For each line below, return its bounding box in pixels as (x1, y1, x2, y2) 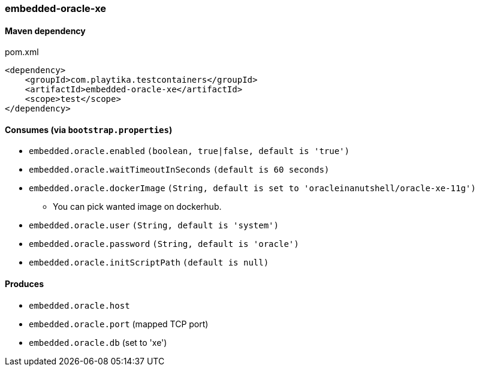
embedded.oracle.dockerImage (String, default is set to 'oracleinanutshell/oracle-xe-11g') (29, 183, 476, 194)
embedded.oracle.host (29, 300, 130, 310)
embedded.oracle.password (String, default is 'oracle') (29, 239, 299, 249)
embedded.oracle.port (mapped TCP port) (29, 318, 209, 329)
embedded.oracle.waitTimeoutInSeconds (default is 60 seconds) (29, 165, 330, 175)
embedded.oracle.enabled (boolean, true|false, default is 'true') (29, 146, 350, 156)
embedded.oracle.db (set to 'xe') (29, 337, 167, 348)
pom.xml (5, 47, 39, 58)
